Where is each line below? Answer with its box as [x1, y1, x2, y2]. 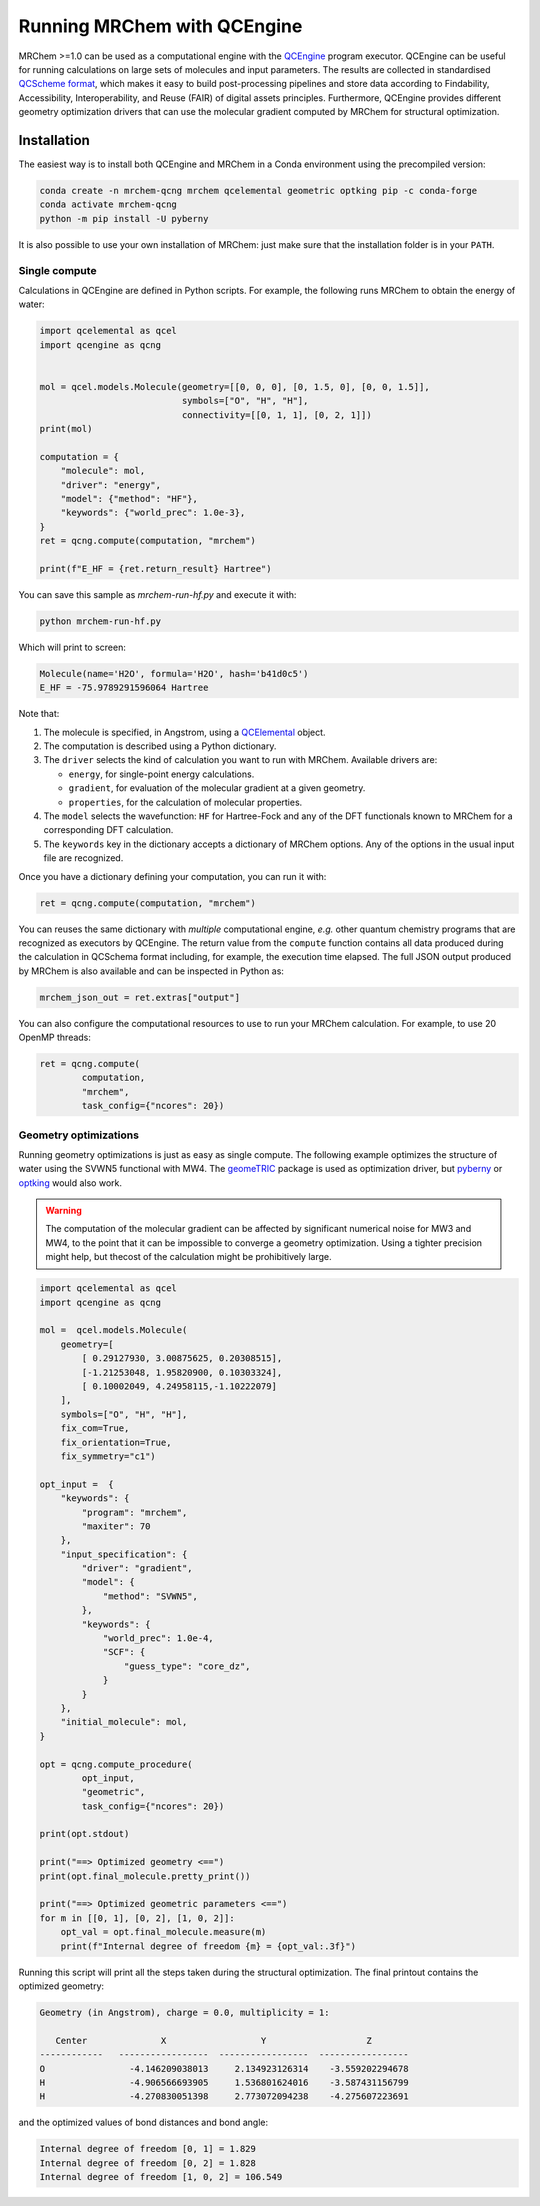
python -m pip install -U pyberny [39, 213, 209, 224]
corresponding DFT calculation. [43, 824, 174, 836]
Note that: [18, 708, 60, 720]
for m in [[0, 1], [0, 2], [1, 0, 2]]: [39, 1912, 235, 1924]
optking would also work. [18, 1176, 122, 1189]
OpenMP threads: [18, 1031, 92, 1044]
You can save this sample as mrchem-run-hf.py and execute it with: [18, 588, 297, 600]
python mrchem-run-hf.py [39, 615, 162, 627]
